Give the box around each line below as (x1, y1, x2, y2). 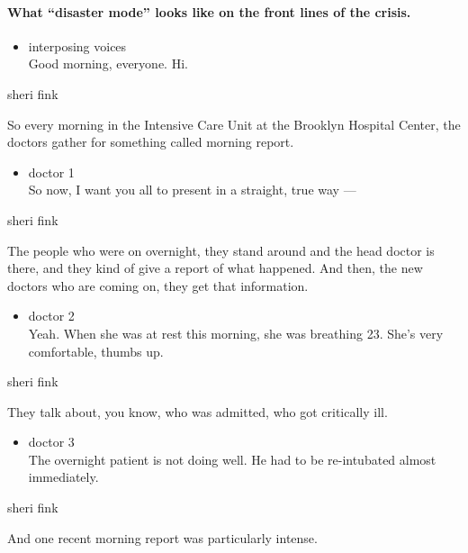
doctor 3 (28, 432, 75, 451)
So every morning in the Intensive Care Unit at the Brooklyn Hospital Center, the (7, 114, 461, 133)
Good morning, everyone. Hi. (28, 54, 188, 73)
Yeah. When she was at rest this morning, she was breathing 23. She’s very (28, 323, 444, 342)
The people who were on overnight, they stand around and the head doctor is (7, 240, 435, 259)
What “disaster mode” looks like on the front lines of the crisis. (7, 2, 411, 21)
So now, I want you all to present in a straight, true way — (28, 180, 356, 199)
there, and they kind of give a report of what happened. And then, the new (7, 258, 423, 277)
